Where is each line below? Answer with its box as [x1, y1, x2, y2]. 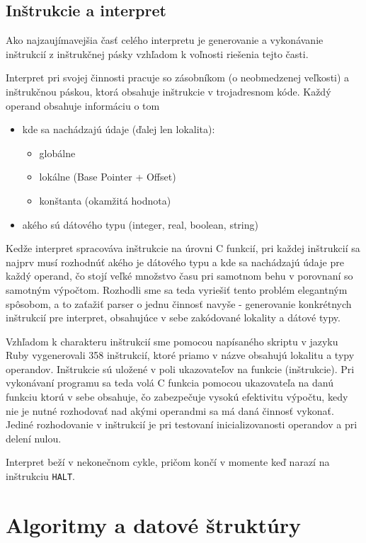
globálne [39, 145, 76, 160]
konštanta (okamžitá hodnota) [39, 193, 171, 207]
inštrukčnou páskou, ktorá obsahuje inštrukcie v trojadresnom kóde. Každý [6, 84, 331, 98]
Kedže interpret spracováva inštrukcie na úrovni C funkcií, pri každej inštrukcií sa [6, 241, 360, 256]
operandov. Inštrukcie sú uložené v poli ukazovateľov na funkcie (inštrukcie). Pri [6, 361, 355, 376]
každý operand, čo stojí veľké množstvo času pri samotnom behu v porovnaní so [6, 268, 353, 283]
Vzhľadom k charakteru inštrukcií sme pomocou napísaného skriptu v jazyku [6, 333, 338, 348]
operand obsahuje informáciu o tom [6, 98, 160, 113]
